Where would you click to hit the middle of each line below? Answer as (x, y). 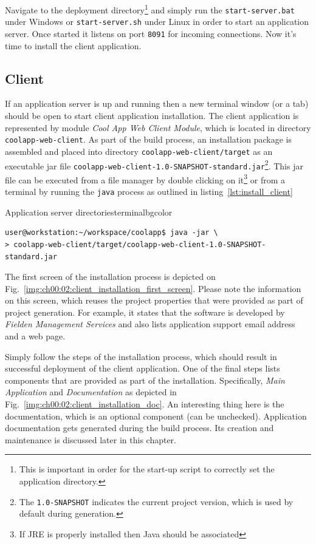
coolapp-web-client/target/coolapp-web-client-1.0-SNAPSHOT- (140, 244)
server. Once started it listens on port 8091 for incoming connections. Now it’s (151, 33)
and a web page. (35, 336)
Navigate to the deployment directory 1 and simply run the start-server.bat (150, 9)
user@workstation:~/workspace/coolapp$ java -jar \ (112, 233)
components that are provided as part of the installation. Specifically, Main (145, 380)
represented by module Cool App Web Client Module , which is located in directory (158, 127)
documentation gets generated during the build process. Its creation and (139, 428)
